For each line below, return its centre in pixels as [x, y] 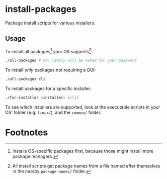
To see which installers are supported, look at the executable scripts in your [83, 107]
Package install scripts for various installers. [50, 23]
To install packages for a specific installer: [48, 89]
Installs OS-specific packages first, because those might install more [83, 151]
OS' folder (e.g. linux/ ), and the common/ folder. [53, 112]
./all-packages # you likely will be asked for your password [71, 61]
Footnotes [27, 133]
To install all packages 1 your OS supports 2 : [49, 51]
